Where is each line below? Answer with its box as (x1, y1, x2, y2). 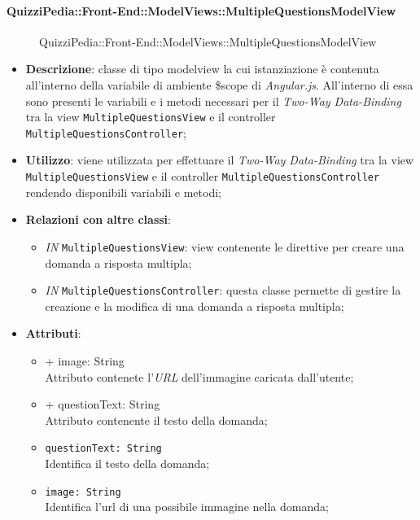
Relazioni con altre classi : (25, 211, 171, 228)
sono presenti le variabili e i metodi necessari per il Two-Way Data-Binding (25, 92, 401, 109)
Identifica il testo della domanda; (45, 455, 210, 472)
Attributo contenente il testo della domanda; (45, 411, 268, 428)
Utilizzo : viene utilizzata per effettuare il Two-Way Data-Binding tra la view (25, 151, 414, 168)
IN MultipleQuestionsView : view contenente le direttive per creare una (45, 238, 405, 255)
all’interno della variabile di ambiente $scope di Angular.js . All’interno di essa (25, 76, 413, 93)
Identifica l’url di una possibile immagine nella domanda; (45, 498, 329, 515)
